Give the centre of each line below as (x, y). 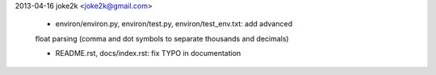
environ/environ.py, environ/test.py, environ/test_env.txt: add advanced (174, 24)
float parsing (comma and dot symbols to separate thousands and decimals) (162, 38)
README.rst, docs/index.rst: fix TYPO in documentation (148, 53)
